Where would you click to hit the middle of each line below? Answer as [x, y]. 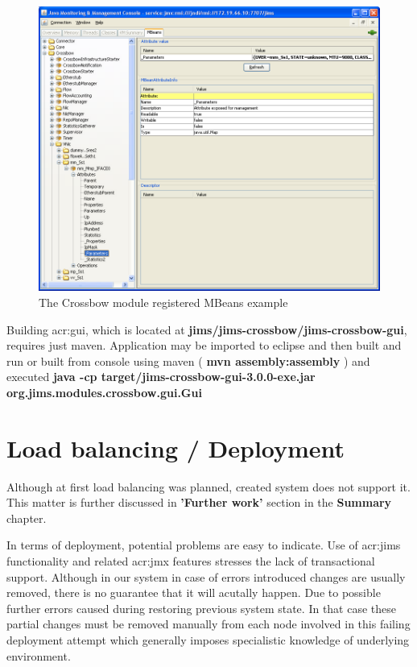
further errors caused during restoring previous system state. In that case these [202, 608]
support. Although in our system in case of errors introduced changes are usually [206, 576]
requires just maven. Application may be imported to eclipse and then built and [204, 345]
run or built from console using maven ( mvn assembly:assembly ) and [188, 360]
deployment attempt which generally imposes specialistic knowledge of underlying [208, 639]
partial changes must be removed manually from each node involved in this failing [208, 624]
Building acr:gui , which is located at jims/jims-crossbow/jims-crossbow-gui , [207, 329]
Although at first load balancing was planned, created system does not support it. [208, 486]
